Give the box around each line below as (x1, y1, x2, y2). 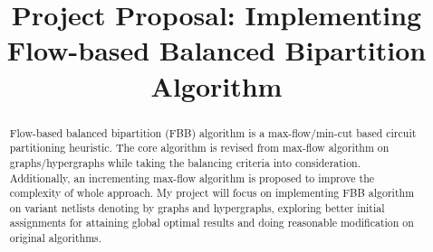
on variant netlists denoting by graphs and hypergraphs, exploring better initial (9, 200, 385, 215)
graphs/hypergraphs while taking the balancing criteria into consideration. (9, 154, 361, 170)
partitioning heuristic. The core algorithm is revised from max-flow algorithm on (9, 140, 390, 155)
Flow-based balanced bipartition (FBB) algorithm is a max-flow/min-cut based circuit (9, 125, 417, 140)
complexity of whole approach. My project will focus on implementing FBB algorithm (9, 185, 415, 201)
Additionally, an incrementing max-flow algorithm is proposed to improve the (9, 170, 375, 185)
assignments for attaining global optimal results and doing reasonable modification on (9, 215, 414, 230)
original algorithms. (9, 230, 102, 246)
